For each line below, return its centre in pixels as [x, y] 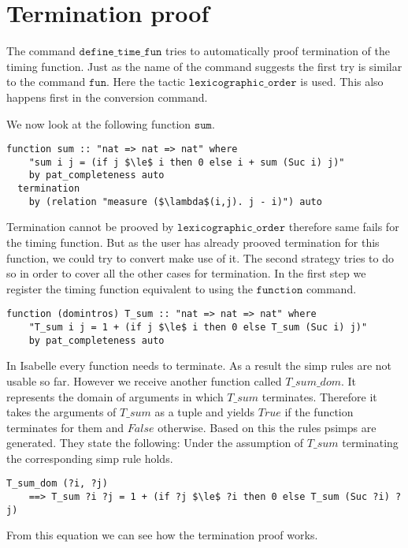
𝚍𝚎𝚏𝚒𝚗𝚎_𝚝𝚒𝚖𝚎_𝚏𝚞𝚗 [121, 52]
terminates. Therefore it [319, 396]
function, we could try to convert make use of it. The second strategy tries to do [200, 257]
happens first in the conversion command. [107, 97]
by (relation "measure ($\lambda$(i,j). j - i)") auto [175, 201]
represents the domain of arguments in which [115, 396]
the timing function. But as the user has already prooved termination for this [193, 242]
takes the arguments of [61, 412]
